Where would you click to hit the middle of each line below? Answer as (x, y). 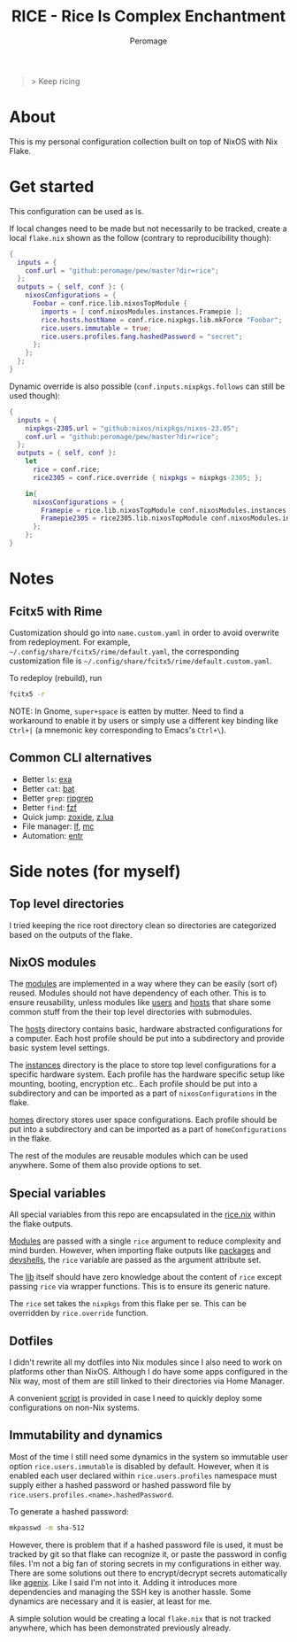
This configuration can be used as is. (76, 211)
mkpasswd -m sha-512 (47, 1528)
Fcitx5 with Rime (56, 612)
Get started (52, 187)
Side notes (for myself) (95, 871)
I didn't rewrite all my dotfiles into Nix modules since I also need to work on (146, 1362)
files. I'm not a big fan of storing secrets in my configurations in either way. (145, 1563)
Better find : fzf (49, 807)
